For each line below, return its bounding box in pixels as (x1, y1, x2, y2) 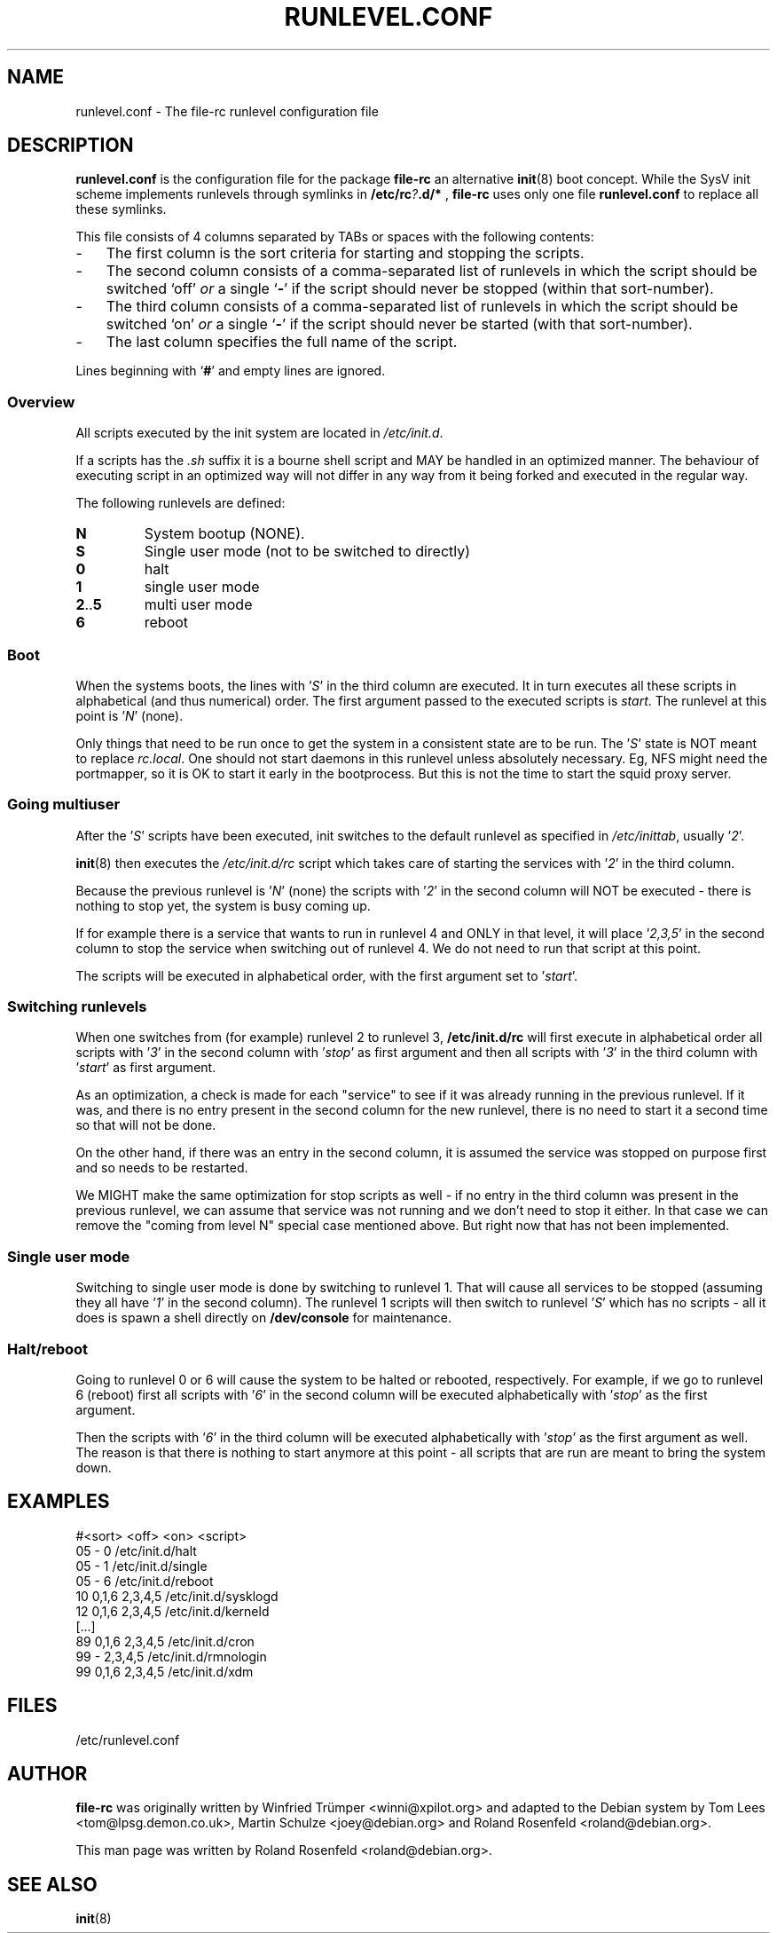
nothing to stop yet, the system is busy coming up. (75, 897, 371, 913)
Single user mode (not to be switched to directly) (144, 542, 471, 561)
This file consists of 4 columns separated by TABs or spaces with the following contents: (75, 229, 594, 245)
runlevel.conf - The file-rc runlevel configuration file (75, 103, 379, 119)
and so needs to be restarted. (75, 1160, 248, 1176)
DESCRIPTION (7, 134, 134, 157)
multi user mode (144, 596, 253, 614)
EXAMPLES (7, 1490, 110, 1513)
